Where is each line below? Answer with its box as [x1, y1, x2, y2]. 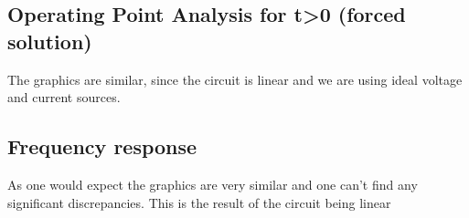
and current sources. [7, 88, 121, 107]
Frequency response [7, 132, 197, 161]
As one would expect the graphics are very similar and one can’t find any [7, 174, 418, 193]
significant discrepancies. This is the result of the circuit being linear [7, 192, 391, 212]
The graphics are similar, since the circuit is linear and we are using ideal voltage [7, 69, 463, 88]
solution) [7, 26, 92, 55]
